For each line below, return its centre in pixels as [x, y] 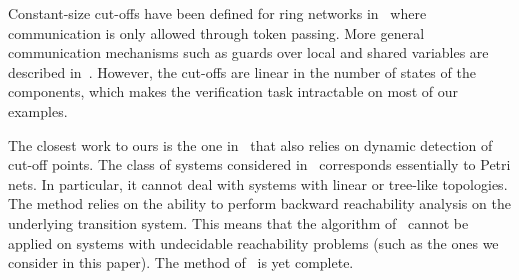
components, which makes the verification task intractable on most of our [233, 91]
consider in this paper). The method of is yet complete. [181, 262]
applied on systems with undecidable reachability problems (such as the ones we [253, 242]
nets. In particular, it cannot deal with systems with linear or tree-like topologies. [258, 183]
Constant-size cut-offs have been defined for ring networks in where [217, 13]
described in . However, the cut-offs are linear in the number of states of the [242, 71]
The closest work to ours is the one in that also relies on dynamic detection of [250, 144]
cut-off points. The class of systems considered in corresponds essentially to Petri [259, 164]
